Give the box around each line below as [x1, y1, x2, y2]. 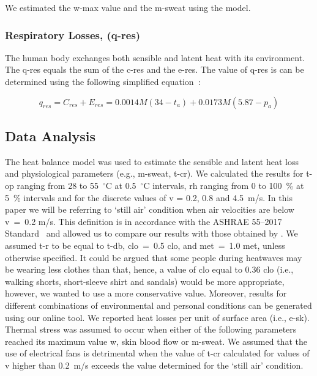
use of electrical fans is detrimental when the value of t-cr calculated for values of [5, 347, 310, 359]
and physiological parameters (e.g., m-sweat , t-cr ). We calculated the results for [5, 167, 304, 180]
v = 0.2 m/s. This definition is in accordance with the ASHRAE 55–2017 [5, 215, 282, 227]
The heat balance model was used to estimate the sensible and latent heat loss [5, 155, 299, 168]
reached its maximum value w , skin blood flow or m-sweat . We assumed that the [5, 334, 307, 347]
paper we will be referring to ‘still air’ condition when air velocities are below [5, 203, 294, 216]
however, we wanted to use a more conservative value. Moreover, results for [5, 287, 287, 300]
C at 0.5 [105, 179, 136, 191]
